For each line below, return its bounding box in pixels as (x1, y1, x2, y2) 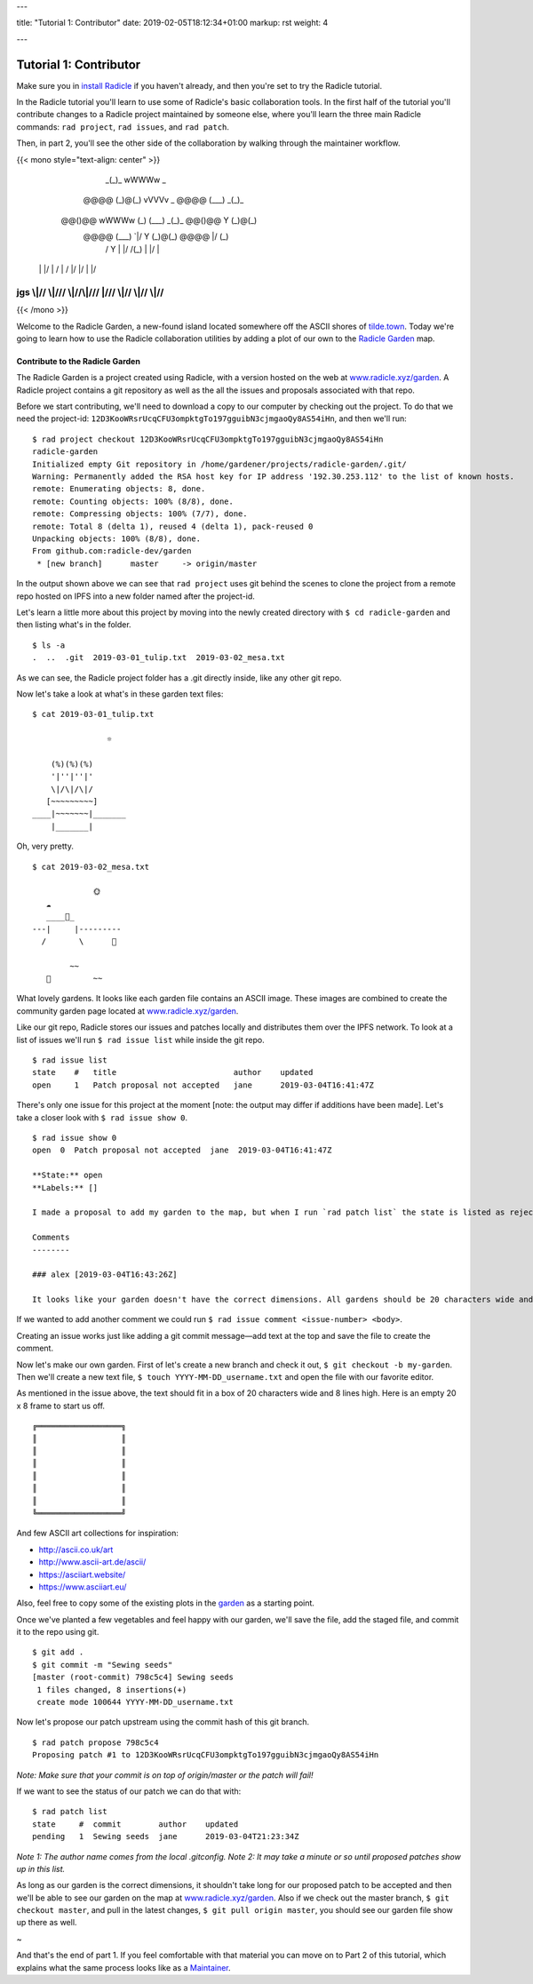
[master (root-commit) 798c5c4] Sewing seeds (32, 1672, 235, 1683)
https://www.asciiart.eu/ (38, 1582, 127, 1592)
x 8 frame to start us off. (16, 1400, 106, 1411)
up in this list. (16, 1863, 66, 1874)
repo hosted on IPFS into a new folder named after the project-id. (16, 591, 255, 602)
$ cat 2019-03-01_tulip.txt (32, 709, 155, 720)
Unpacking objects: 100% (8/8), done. (32, 533, 202, 544)
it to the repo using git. (16, 1627, 99, 1637)
